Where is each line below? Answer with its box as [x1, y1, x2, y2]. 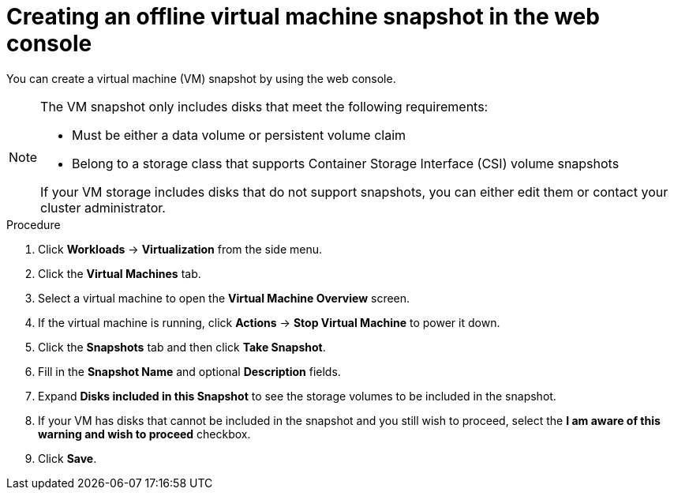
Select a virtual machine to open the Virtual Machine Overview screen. [38, 291, 410, 305]
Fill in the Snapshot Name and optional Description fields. [38, 364, 341, 378]
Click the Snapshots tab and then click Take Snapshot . [38, 340, 326, 354]
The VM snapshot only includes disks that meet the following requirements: [40, 98, 489, 115]
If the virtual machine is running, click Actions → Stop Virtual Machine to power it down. [38, 315, 500, 329]
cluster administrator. [40, 199, 166, 216]
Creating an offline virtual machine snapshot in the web [6, 3, 600, 30]
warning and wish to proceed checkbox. [38, 426, 251, 441]
